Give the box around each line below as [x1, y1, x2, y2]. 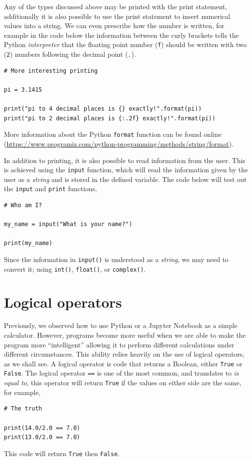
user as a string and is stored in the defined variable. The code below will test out [4, 174, 247, 184]
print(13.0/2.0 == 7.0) [4, 434, 80, 441]
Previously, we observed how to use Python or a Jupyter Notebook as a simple [4, 320, 237, 330]
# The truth [4, 405, 42, 412]
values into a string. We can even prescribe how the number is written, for [4, 20, 224, 31]
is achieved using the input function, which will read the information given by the [4, 164, 248, 175]
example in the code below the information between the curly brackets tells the [4, 30, 239, 40]
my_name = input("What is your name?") [4, 221, 132, 228]
